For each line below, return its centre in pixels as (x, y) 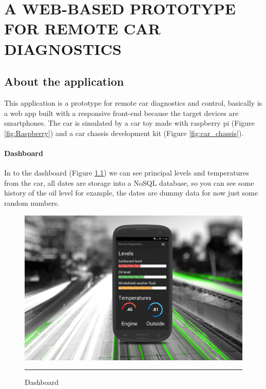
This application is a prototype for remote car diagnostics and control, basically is (133, 102)
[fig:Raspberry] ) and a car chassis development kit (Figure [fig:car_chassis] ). (124, 133)
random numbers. (32, 202)
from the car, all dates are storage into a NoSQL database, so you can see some (129, 182)
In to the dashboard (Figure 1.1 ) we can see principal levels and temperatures (127, 173)
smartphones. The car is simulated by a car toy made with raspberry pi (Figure (129, 123)
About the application (64, 81)
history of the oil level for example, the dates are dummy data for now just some (131, 193)
